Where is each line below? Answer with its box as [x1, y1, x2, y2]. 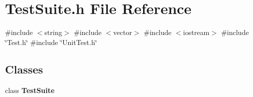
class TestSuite [5, 84, 55, 95]
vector [113, 27, 132, 37]
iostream [183, 27, 210, 37]
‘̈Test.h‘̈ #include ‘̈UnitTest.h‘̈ [5, 36, 97, 47]
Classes [5, 61, 43, 76]
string [44, 27, 62, 37]
